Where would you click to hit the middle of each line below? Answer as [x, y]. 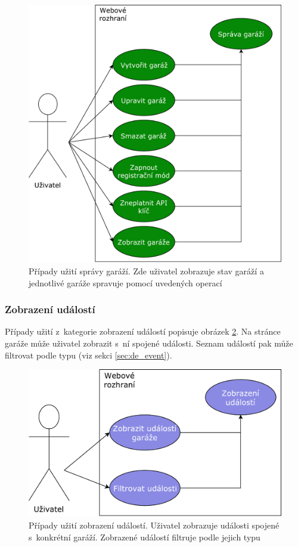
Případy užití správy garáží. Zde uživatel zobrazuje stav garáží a [146, 271]
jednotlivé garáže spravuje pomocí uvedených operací [125, 282]
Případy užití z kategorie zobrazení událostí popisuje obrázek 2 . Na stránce [143, 331]
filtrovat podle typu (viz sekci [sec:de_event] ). [89, 355]
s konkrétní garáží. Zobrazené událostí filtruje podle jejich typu [145, 537]
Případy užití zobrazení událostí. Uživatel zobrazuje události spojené [154, 525]
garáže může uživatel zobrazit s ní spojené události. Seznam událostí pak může [149, 343]
